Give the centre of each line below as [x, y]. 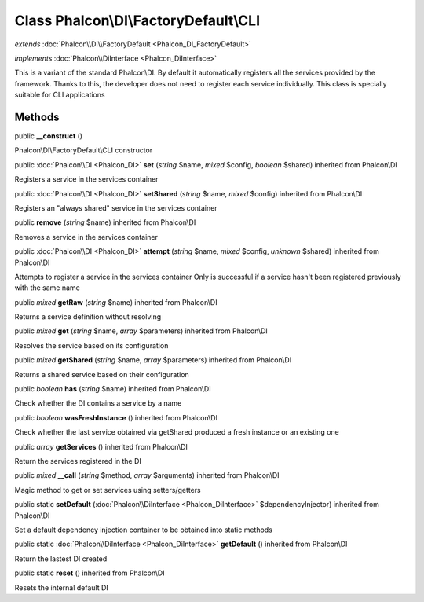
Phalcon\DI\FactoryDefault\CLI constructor [84, 150]
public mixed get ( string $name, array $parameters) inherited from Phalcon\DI [141, 331]
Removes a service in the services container [86, 237]
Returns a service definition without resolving [88, 317]
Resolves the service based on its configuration [91, 345]
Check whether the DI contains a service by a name [98, 403]
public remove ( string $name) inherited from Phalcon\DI [105, 222]
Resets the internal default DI [62, 587]
